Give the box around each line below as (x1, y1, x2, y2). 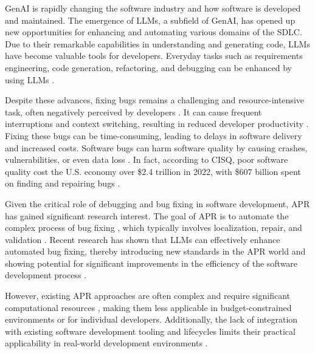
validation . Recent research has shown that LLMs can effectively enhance (5, 233, 280, 245)
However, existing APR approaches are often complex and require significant (5, 289, 291, 302)
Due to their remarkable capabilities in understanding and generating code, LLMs (5, 37, 310, 50)
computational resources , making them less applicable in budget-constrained (5, 301, 292, 314)
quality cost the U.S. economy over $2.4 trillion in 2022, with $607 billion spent (5, 165, 301, 177)
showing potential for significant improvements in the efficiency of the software (5, 256, 298, 269)
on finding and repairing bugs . (5, 177, 120, 190)
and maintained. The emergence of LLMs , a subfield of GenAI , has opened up (5, 13, 296, 26)
